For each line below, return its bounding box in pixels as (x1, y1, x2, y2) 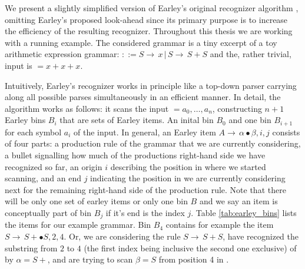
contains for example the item (165, 218, 274, 231)
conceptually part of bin (5, 206, 92, 218)
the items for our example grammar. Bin (5, 218, 151, 231)
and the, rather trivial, (210, 48, 291, 60)
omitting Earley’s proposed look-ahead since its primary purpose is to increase (5, 13, 288, 25)
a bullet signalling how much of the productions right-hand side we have (5, 148, 266, 161)
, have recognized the (223, 230, 299, 242)
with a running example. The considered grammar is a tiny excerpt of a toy (5, 36, 277, 48)
